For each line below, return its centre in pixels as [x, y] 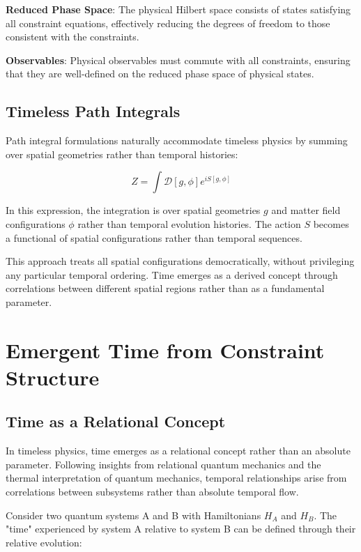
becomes [331, 223]
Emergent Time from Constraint [165, 350]
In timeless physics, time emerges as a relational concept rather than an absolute [178, 451]
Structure [53, 377]
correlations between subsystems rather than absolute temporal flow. [152, 492]
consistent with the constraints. [72, 37]
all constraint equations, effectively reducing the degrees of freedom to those [168, 23]
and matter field [306, 210]
